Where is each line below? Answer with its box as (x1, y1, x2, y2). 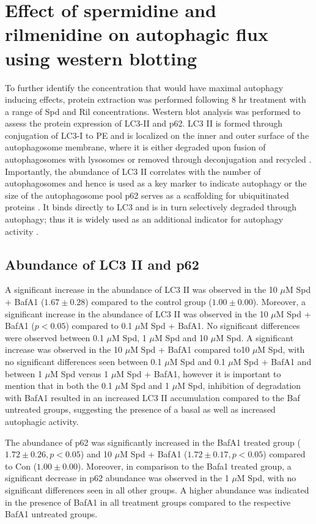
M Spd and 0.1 (169, 355, 226, 367)
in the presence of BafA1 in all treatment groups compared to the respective (5, 495, 291, 508)
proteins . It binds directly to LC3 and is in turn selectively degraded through (5, 201, 297, 213)
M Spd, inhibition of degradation (177, 379, 301, 392)
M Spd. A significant (216, 331, 294, 344)
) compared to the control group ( (85, 295, 212, 308)
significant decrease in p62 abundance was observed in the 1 (5, 471, 229, 484)
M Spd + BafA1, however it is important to (116, 367, 281, 380)
